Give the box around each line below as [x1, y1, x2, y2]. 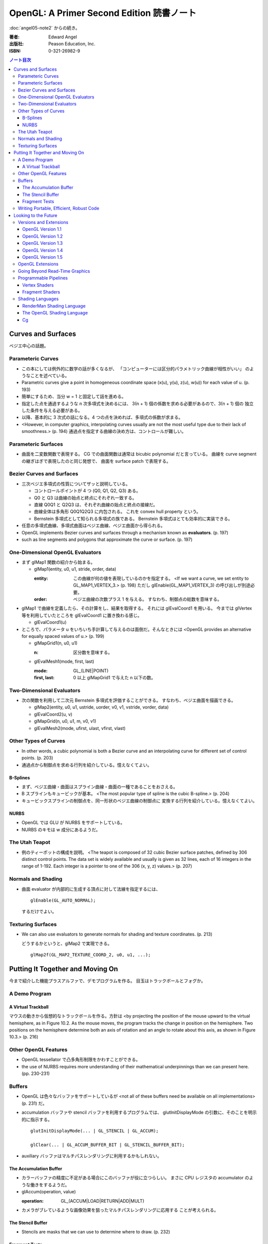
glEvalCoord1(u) [34, 620, 67, 625]
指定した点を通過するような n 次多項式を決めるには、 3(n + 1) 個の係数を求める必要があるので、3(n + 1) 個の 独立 [21, 401, 254, 407]
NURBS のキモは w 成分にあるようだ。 [21, 827, 100, 832]
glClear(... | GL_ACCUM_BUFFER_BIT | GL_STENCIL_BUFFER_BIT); [30, 1142, 185, 1147]
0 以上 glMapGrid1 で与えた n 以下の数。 [73, 674, 156, 680]
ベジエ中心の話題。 [9, 343, 49, 349]
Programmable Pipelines [18, 275, 68, 281]
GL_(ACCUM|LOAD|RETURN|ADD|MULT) [61, 1198, 144, 1204]
